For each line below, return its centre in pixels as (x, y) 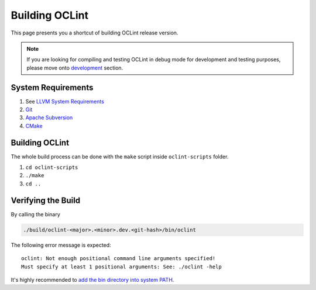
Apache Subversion (49, 118)
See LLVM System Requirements (65, 101)
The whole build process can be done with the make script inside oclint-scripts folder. (120, 156)
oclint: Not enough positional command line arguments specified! (118, 258)
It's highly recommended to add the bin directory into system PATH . (92, 279)
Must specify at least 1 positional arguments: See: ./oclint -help (121, 267)
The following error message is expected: (61, 245)
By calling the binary (36, 214)
